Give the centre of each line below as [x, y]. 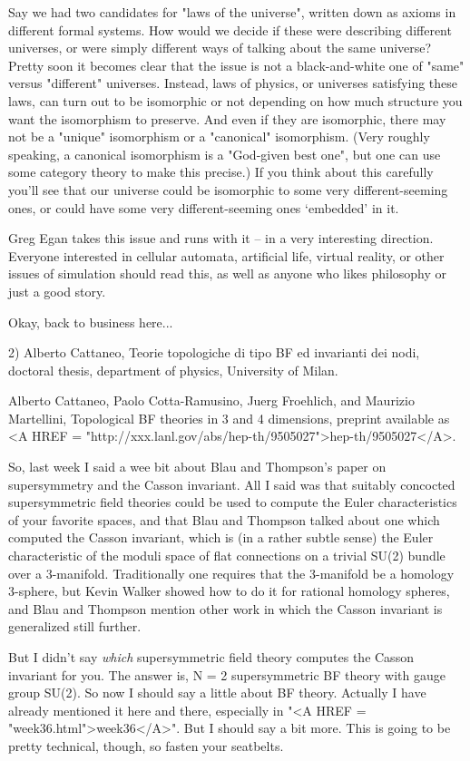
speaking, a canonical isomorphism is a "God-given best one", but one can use [225, 154]
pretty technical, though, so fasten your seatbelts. [146, 745]
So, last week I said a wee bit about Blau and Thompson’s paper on [197, 467]
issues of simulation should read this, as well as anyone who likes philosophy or [228, 273]
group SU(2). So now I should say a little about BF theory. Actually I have [217, 693]
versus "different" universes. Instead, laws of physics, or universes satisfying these [233, 83]
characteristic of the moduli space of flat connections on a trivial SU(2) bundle [227, 556]
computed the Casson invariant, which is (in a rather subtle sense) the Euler [221, 537]
